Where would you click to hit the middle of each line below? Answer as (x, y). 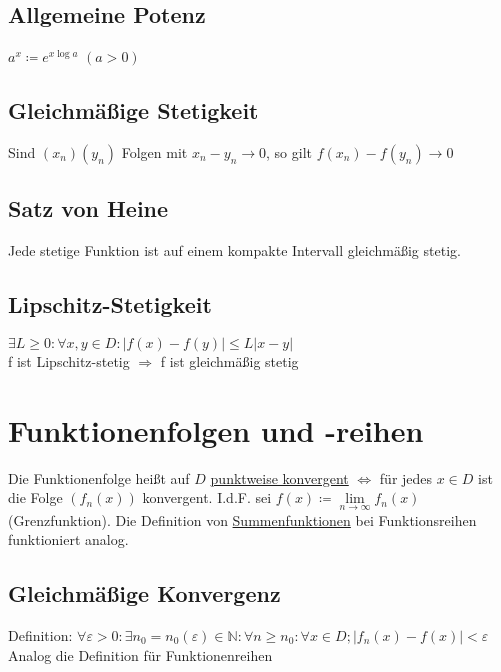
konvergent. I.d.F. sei (207, 497)
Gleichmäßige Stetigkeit (133, 110)
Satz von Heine (88, 208)
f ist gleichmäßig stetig (229, 361)
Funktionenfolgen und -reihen (216, 429)
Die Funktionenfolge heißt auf (99, 477)
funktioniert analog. (68, 539)
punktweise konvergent (279, 477)
